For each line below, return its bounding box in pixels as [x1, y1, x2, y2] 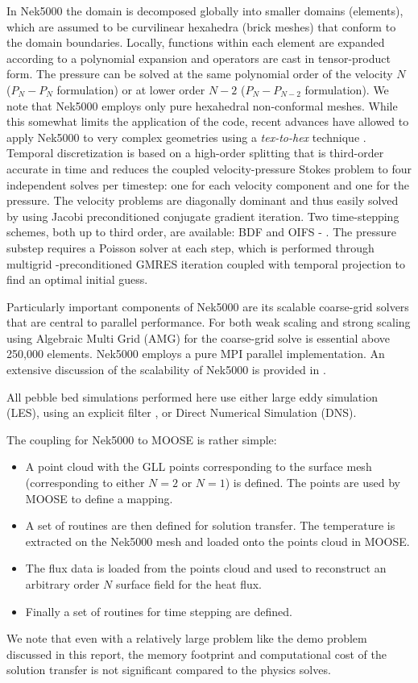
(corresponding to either [25, 474, 145, 491]
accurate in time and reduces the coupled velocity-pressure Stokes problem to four [6, 160, 412, 177]
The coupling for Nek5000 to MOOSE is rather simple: [6, 431, 277, 448]
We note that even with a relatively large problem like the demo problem [6, 630, 367, 647]
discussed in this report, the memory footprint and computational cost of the [6, 645, 387, 662]
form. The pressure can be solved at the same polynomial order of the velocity [6, 65, 393, 82]
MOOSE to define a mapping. [25, 489, 173, 506]
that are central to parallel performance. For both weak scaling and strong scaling [6, 314, 411, 331]
